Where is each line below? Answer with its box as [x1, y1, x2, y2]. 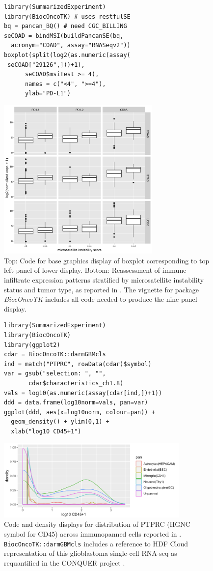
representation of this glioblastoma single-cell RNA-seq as [4, 548, 177, 558]
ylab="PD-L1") [25, 90, 71, 97]
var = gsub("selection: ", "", [4, 370, 106, 377]
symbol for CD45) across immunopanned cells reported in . [4, 528, 182, 539]
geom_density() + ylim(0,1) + [11, 418, 109, 426]
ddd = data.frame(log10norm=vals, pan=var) [4, 399, 148, 406]
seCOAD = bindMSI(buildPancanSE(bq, [4, 32, 124, 39]
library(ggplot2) [4, 341, 60, 348]
